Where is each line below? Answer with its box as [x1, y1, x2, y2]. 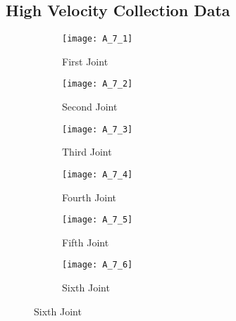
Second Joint [62, 99, 118, 114]
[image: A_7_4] [62, 169, 133, 180]
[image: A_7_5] [62, 215, 133, 225]
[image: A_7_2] [62, 79, 133, 89]
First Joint [62, 53, 108, 68]
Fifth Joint [62, 234, 109, 249]
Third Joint [62, 144, 112, 159]
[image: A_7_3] [62, 124, 133, 134]
